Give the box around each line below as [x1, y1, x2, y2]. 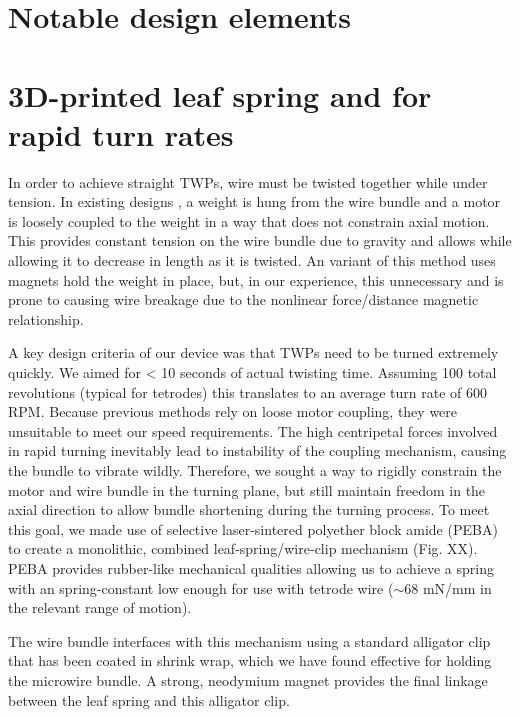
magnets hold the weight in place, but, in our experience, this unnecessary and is [8, 269, 504, 290]
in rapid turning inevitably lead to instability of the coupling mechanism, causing [8, 440, 507, 461]
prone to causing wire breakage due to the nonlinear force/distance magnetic [8, 289, 479, 310]
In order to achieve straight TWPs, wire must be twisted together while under [8, 171, 488, 192]
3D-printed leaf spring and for [8, 74, 432, 115]
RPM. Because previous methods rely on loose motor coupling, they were [8, 401, 458, 422]
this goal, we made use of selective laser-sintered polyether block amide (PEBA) [8, 518, 498, 539]
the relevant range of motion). [8, 597, 192, 618]
